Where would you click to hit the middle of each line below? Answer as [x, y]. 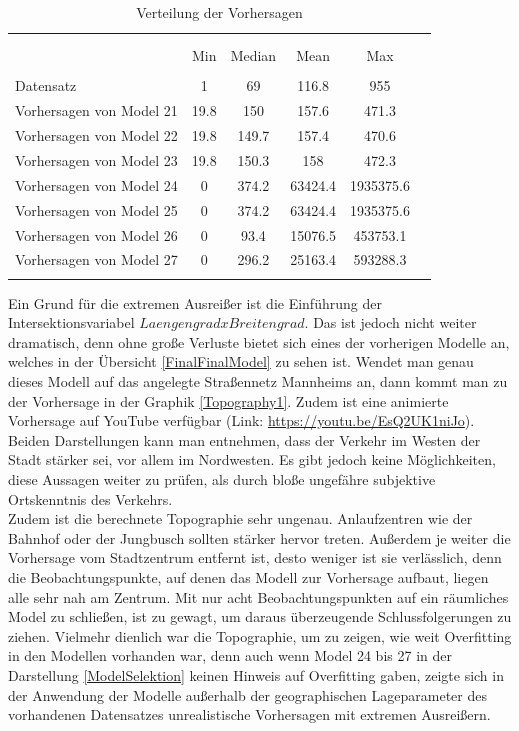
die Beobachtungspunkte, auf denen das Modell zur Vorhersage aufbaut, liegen [248, 577]
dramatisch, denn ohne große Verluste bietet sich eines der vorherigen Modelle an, [259, 341]
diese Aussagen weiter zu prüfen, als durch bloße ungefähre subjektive [222, 479]
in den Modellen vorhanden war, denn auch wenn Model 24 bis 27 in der [230, 655]
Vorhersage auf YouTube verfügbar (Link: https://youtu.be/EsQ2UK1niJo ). [241, 420]
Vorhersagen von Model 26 [96, 234]
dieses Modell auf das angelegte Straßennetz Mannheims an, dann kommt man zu [258, 381]
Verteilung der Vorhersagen [219, 12]
